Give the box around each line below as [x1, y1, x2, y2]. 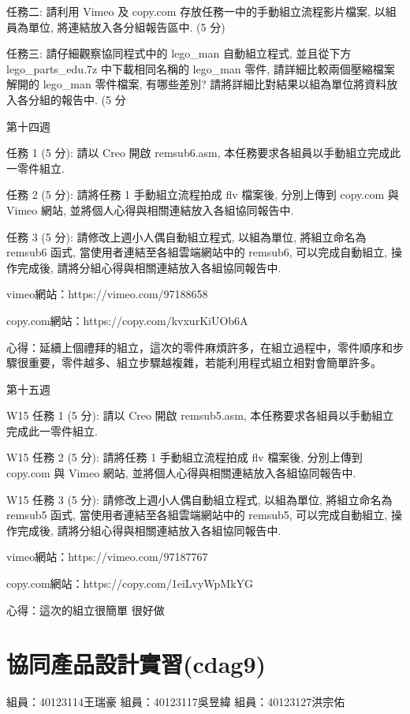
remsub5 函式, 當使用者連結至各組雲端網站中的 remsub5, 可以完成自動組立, [6, 507, 388, 523]
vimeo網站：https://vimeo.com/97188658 [6, 286, 208, 302]
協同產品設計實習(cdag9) [6, 648, 266, 680]
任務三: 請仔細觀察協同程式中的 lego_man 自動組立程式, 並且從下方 [6, 45, 352, 62]
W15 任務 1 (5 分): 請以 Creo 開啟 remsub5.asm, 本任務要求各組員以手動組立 [6, 407, 394, 424]
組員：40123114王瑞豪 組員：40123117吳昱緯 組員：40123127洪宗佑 [6, 693, 345, 710]
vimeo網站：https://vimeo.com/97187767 [6, 548, 208, 565]
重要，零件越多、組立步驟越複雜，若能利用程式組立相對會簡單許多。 [28, 354, 382, 371]
